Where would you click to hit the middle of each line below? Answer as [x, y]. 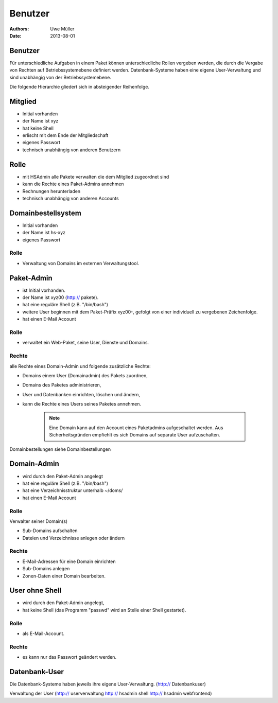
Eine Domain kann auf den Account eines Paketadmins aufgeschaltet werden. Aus [136, 428]
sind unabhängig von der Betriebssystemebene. [60, 77]
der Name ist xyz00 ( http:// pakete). [60, 297]
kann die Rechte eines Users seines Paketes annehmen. [82, 404]
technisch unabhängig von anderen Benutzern [72, 150]
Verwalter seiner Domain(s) [39, 521]
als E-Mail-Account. [43, 634]
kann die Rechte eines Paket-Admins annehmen [73, 184]
